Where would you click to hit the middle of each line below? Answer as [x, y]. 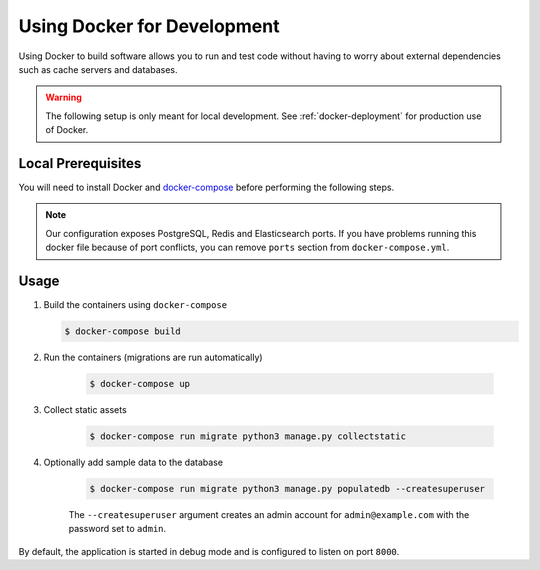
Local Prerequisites [80, 163]
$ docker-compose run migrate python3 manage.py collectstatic [248, 436]
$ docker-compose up [139, 384]
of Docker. [67, 130]
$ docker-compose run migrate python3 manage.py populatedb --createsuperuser [287, 488]
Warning [63, 97]
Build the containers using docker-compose [135, 305]
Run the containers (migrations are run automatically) [153, 357]
